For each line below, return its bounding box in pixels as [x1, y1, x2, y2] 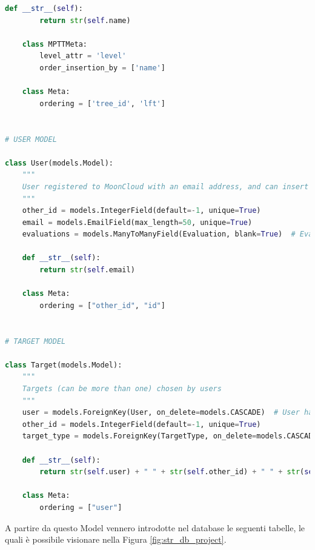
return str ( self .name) [39, 16, 131, 25]
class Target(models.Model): [5, 360, 122, 369]
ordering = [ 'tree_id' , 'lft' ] [39, 99, 165, 108]
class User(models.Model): [5, 158, 113, 167]
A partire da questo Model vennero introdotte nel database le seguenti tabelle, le [5, 521, 305, 534]
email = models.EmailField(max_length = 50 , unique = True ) [22, 218, 253, 227]
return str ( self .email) [39, 266, 135, 275]
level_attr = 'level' [39, 52, 127, 61]
